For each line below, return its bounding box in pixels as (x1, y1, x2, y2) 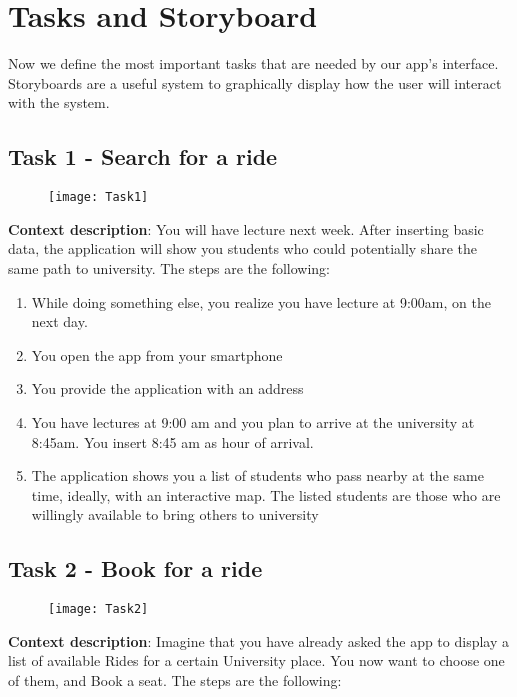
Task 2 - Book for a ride (8, 553, 263, 584)
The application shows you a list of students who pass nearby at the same (31, 465, 484, 486)
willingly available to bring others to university (31, 504, 319, 525)
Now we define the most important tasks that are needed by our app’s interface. (8, 53, 499, 74)
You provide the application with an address (31, 378, 304, 399)
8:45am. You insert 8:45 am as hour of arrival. (31, 431, 314, 452)
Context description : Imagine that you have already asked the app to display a (8, 630, 510, 651)
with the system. (8, 92, 110, 113)
